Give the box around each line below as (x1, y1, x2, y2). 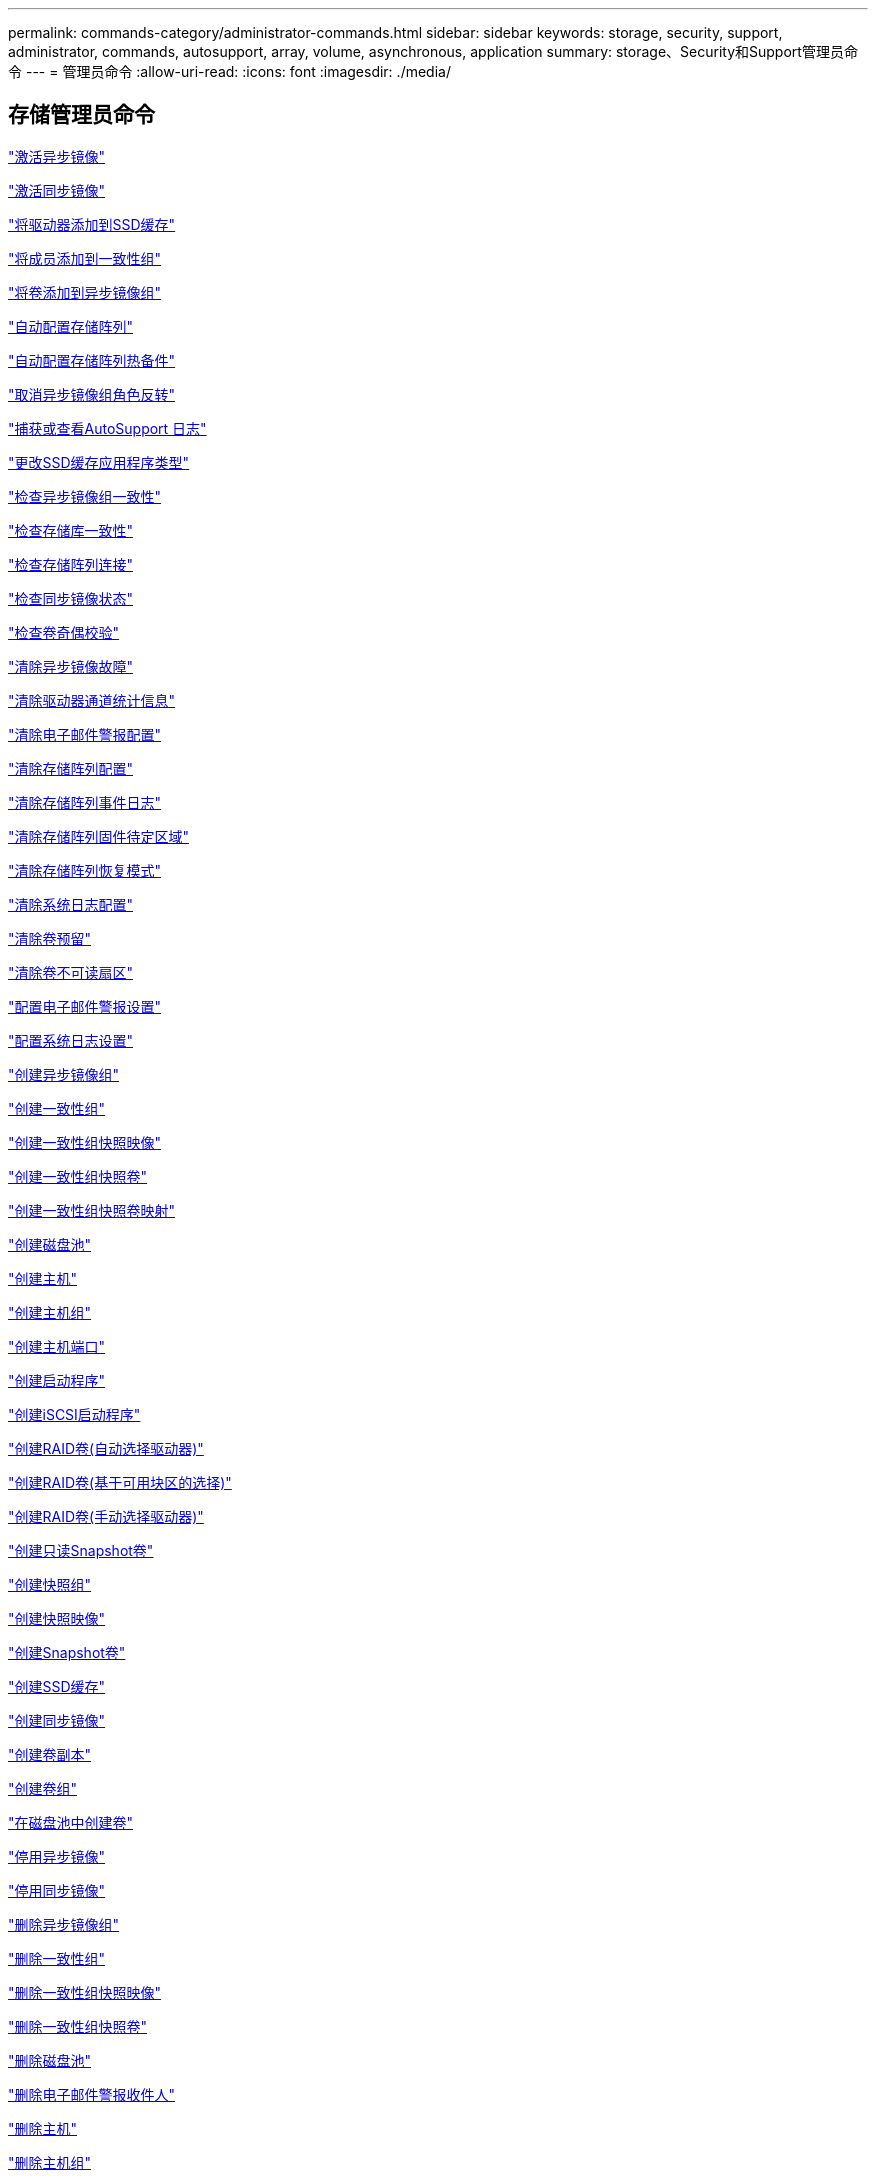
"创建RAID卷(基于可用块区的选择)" (8, 1473, 232, 1491)
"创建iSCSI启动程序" (8, 1405, 141, 1423)
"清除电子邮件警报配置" (8, 725, 162, 743)
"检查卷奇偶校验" (8, 623, 120, 641)
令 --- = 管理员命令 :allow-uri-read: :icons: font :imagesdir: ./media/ (8, 63, 451, 80)
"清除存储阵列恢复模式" (8, 861, 162, 879)
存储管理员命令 (8, 102, 155, 128)
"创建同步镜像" (8, 1711, 106, 1729)
